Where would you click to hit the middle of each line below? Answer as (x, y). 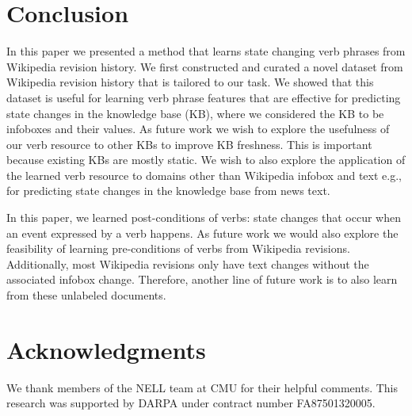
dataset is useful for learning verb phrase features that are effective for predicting (204, 97)
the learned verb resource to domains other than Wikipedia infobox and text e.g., (204, 175)
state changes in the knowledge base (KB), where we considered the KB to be (195, 113)
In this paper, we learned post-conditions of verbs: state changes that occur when (204, 218)
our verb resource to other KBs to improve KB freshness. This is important (189, 144)
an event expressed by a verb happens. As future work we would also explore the (202, 233)
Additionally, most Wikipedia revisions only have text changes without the (188, 263)
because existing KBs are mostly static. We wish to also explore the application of (206, 160)
